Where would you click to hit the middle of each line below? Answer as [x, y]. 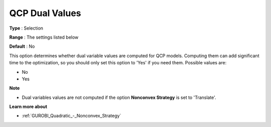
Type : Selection [26, 28]
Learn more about [28, 107]
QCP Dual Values [45, 13]
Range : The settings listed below [44, 37]
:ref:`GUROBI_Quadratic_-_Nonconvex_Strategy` [72, 116]
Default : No [22, 46]
